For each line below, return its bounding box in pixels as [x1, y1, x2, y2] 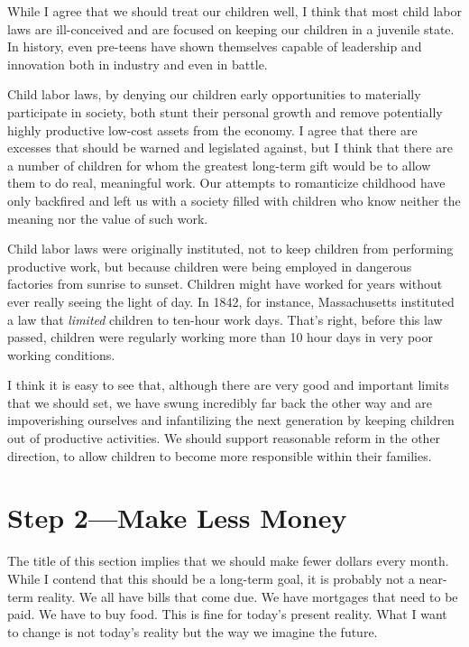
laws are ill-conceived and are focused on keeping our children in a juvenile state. [7, 19, 455, 38]
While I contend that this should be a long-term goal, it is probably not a [7, 568, 415, 587]
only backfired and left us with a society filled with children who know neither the [7, 190, 461, 209]
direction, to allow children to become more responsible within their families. [7, 446, 432, 465]
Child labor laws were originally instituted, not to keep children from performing [7, 239, 454, 258]
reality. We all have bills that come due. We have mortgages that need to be [37, 587, 458, 605]
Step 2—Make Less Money [7, 499, 347, 536]
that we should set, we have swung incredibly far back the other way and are [7, 393, 432, 411]
